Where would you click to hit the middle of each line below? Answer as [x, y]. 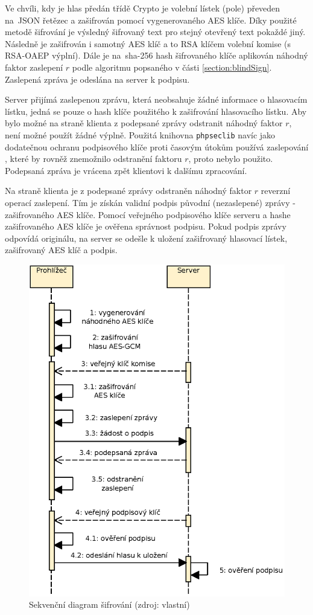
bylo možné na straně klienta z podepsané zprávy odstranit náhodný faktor [144, 123]
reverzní [276, 191]
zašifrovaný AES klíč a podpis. [61, 250]
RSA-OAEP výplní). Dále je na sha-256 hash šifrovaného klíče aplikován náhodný [156, 55]
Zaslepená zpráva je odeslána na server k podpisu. [97, 79]
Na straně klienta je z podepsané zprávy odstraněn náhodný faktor [128, 191]
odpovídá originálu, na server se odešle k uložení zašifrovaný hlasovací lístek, [146, 238]
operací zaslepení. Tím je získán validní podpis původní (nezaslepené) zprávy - [150, 202]
